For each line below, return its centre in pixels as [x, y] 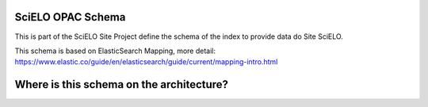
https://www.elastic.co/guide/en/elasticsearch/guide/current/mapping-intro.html [146, 62]
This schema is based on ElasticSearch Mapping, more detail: [115, 51]
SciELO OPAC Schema [70, 17]
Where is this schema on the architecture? [122, 84]
